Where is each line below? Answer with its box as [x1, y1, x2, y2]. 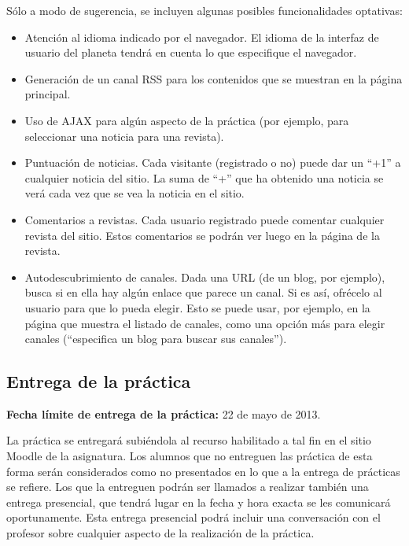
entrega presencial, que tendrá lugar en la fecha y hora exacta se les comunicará [6, 493, 391, 510]
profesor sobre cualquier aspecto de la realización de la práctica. [6, 525, 315, 541]
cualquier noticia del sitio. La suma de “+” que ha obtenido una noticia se [24, 169, 384, 186]
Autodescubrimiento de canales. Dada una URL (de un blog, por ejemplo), [24, 268, 385, 285]
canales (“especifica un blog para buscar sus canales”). [24, 330, 287, 347]
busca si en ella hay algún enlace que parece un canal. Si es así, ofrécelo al [24, 284, 382, 301]
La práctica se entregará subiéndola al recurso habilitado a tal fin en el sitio [6, 432, 371, 448]
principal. [24, 86, 71, 102]
